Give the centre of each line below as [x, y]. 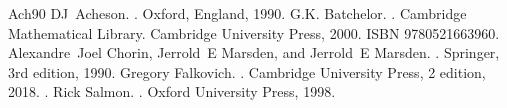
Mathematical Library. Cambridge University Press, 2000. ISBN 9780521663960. [254, 32]
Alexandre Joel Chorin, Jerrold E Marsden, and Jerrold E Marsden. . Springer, [254, 52]
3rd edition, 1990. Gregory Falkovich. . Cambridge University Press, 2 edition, [247, 71]
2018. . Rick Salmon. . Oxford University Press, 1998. [172, 91]
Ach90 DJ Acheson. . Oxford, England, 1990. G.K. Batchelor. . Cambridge [237, 13]
